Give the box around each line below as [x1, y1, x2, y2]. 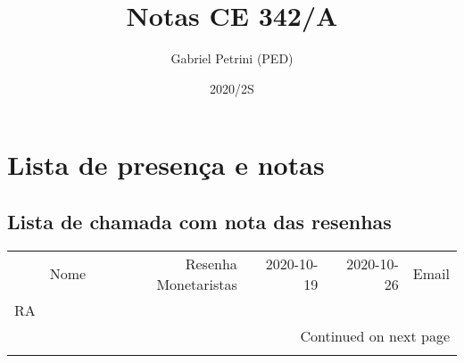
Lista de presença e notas [7, 146, 325, 183]
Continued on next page [300, 325, 450, 346]
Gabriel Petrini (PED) [170, 49, 294, 68]
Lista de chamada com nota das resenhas [7, 207, 392, 235]
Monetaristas [156, 273, 237, 294]
